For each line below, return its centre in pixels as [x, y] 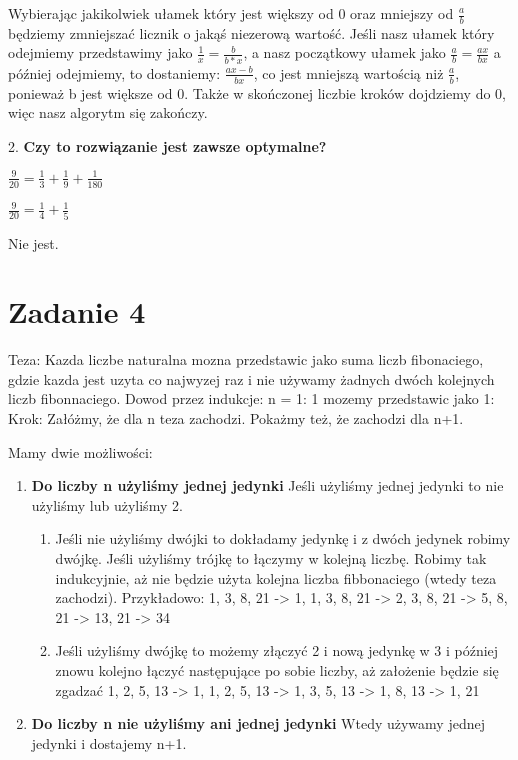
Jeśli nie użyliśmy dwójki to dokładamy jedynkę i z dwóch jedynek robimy [283, 538]
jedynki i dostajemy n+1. [109, 742]
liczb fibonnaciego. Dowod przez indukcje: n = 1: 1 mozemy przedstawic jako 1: [251, 398]
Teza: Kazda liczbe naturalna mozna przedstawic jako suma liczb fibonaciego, [246, 359]
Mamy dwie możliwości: [80, 451]
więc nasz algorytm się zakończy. [108, 112]
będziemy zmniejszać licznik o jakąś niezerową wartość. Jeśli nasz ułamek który [251, 32]
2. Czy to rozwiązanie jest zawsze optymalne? [167, 145]
